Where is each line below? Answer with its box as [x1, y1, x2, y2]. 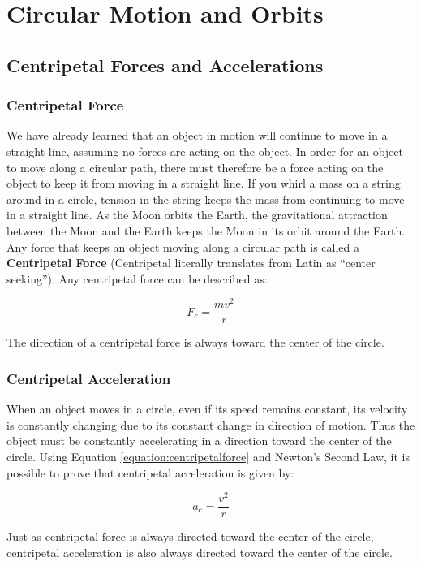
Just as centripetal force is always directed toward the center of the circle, [6, 528, 374, 545]
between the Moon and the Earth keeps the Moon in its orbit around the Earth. [6, 222, 406, 239]
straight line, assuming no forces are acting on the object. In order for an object [6, 142, 403, 159]
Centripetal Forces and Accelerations [6, 52, 324, 77]
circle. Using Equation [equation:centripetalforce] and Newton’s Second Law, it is [6, 448, 410, 465]
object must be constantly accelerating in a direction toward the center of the [6, 432, 392, 449]
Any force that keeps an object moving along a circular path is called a [6, 238, 360, 255]
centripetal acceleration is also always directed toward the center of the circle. [6, 543, 393, 560]
